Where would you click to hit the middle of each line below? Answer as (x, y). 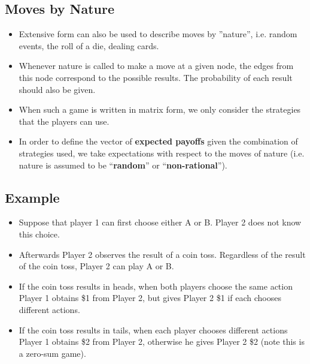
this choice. (39, 234)
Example (32, 197)
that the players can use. (64, 121)
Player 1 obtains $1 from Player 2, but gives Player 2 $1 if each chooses (150, 298)
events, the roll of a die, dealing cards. (89, 45)
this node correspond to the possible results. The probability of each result (156, 77)
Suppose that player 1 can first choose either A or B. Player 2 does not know (160, 222)
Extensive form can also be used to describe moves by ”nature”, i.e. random (158, 34)
